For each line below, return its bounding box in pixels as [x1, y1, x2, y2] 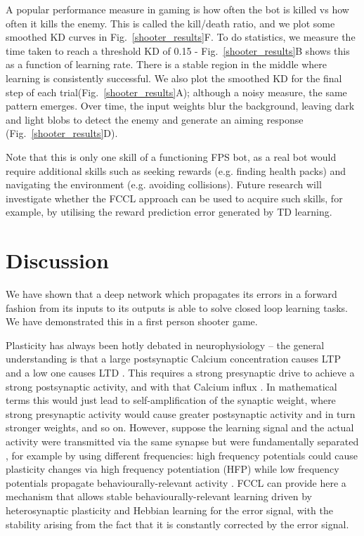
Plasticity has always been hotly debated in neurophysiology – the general [6, 337, 325, 352]
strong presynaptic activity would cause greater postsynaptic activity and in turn [6, 406, 356, 421]
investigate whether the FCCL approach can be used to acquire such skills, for [6, 190, 343, 205]
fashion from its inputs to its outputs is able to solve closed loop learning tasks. [6, 300, 348, 315]
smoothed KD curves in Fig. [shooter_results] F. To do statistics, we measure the [6, 30, 356, 44]
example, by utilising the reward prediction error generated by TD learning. [6, 204, 332, 219]
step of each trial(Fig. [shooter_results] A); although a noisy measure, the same [6, 84, 347, 99]
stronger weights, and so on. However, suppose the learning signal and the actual [6, 420, 354, 435]
